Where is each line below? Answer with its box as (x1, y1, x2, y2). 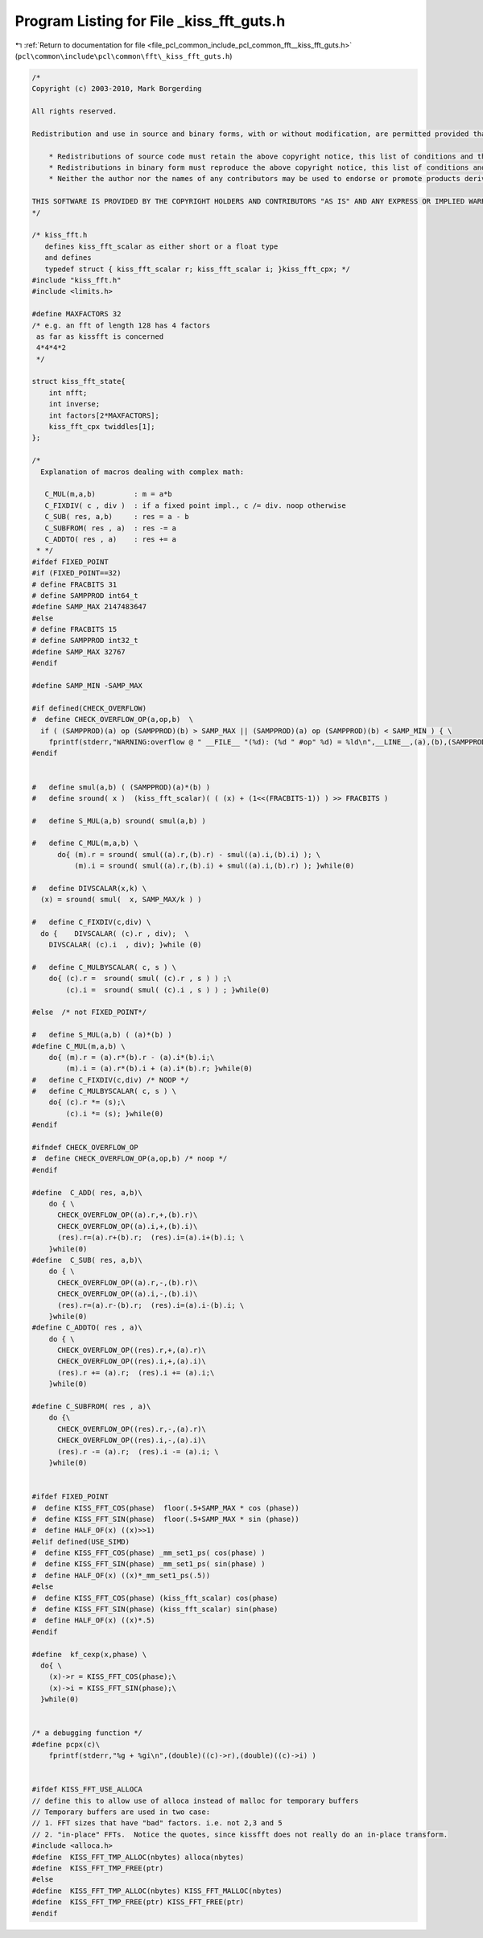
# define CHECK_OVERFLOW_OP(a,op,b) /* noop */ (31, 1154, 228, 1163)
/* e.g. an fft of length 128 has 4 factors (31, 320, 211, 330)
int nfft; (48, 388, 88, 398)
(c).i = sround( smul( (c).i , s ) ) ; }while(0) (65, 985, 270, 994)
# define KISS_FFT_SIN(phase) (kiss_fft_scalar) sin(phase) (31, 1605, 279, 1614)
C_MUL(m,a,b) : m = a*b (44, 489, 172, 499)
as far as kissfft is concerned (36, 332, 164, 341)
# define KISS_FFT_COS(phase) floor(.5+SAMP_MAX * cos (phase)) (31, 1503, 299, 1512)
